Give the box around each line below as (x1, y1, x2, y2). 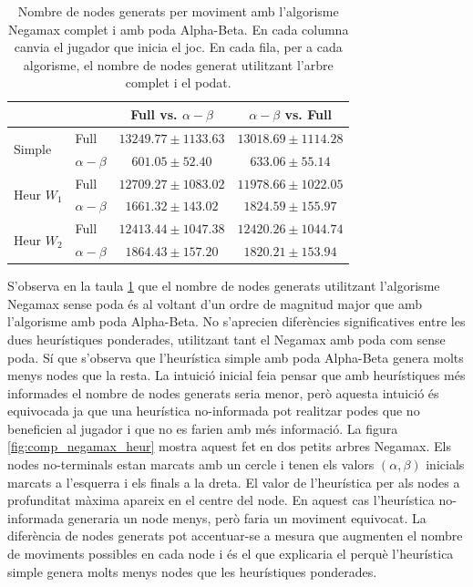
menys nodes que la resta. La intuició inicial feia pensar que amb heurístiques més (7, 366, 466, 385)
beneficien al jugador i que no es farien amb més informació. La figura (7, 418, 398, 438)
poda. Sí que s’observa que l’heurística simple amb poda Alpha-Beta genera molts (7, 347, 464, 366)
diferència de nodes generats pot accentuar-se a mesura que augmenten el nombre (7, 526, 463, 545)
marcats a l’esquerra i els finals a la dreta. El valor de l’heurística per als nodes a (7, 472, 460, 491)
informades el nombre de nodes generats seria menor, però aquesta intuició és (7, 383, 439, 402)
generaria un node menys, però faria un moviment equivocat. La (67, 508, 427, 527)
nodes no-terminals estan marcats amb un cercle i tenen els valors (7, 455, 375, 474)
